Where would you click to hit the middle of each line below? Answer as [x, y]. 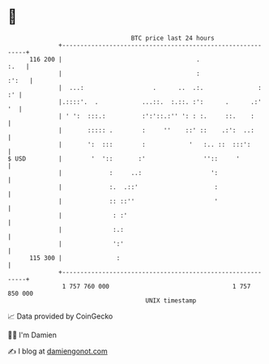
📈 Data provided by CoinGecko [60, 316]
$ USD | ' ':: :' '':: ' [124, 158]
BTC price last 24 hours [173, 38]
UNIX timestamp [171, 300]
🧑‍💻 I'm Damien [32, 335]
